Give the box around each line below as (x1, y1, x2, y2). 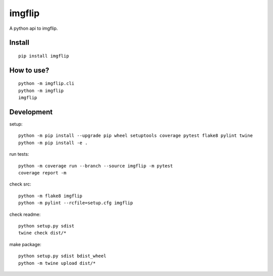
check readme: (9, 211, 41, 217)
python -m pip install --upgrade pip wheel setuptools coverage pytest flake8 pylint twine (18, 133, 253, 139)
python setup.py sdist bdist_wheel (18, 253, 107, 259)
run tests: (9, 151, 29, 157)
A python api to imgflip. (9, 25, 58, 31)
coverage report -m (18, 170, 67, 175)
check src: (9, 181, 31, 187)
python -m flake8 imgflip (18, 193, 83, 199)
